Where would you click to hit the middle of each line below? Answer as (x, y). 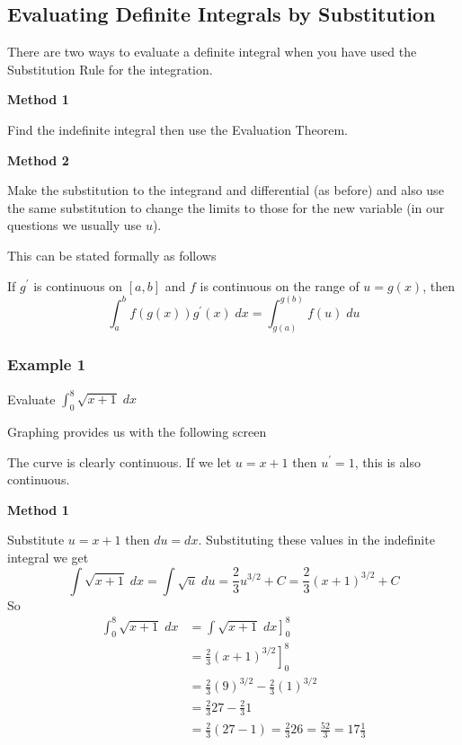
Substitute (36, 540)
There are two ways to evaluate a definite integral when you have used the (212, 52)
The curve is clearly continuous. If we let (120, 461)
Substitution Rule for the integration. (110, 69)
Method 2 (38, 160)
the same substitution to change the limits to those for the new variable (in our (226, 207)
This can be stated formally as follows (112, 255)
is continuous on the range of (280, 285)
